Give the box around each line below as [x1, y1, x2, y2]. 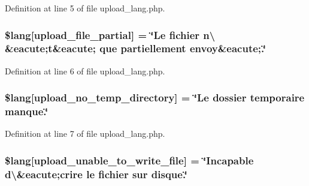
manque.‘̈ [5, 104, 49, 119]
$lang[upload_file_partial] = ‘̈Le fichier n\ [5, 27, 216, 42]
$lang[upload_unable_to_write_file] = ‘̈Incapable [5, 152, 254, 167]
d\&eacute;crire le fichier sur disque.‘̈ [5, 166, 187, 181]
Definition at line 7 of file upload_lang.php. [5, 127, 165, 140]
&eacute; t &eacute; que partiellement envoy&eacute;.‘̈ [5, 41, 266, 56]
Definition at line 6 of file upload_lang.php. [5, 64, 165, 77]
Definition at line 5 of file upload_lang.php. [5, 2, 165, 14]
